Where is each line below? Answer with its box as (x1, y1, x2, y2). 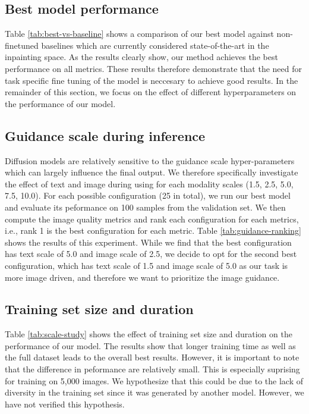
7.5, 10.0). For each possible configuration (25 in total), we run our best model (5, 189, 291, 202)
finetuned (5, 39, 39, 51)
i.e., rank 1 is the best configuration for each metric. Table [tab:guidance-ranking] (5, 224, 301, 237)
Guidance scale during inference (5, 126, 206, 145)
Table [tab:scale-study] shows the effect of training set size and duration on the (5, 328, 292, 340)
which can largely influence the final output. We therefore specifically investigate (5, 166, 298, 178)
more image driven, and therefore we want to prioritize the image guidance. (5, 271, 280, 283)
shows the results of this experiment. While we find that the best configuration (5, 236, 292, 248)
